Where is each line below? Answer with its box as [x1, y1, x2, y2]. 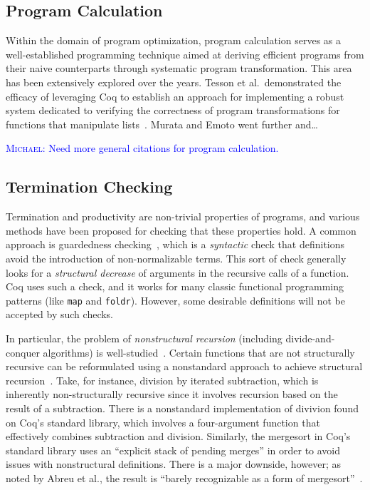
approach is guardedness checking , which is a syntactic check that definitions [6, 237, 345, 252]
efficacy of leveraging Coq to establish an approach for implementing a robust [6, 88, 344, 103]
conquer [6, 344, 40, 359]
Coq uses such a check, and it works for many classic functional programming [6, 279, 344, 294]
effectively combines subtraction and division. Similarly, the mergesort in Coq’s [6, 429, 351, 444]
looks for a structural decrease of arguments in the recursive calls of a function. [6, 265, 349, 280]
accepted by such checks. [6, 307, 114, 322]
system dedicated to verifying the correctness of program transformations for [6, 103, 340, 118]
